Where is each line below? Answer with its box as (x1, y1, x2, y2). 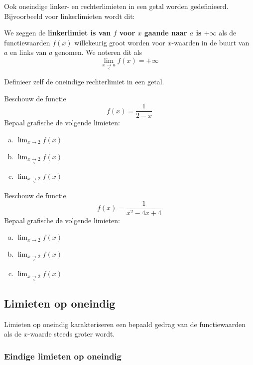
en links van (10, 47, 47, 57)
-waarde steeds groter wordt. (27, 329, 115, 339)
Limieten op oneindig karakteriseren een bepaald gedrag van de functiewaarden (4, 319, 246, 329)
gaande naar (144, 27, 187, 38)
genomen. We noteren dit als (55, 47, 142, 57)
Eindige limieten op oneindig (4, 350, 122, 362)
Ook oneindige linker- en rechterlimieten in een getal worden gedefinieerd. (4, 1, 229, 11)
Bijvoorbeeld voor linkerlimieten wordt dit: (4, 10, 135, 21)
